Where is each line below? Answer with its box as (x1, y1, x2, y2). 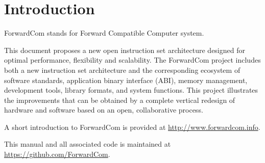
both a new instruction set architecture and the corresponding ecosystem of (4, 64, 240, 75)
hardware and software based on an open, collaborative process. (4, 104, 203, 115)
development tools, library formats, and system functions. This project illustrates (4, 85, 258, 95)
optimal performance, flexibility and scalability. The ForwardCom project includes (4, 55, 261, 65)
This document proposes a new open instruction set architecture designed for (4, 44, 245, 55)
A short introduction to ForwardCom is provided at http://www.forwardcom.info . (4, 121, 260, 132)
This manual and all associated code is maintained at (4, 139, 171, 149)
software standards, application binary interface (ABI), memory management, (4, 74, 248, 85)
